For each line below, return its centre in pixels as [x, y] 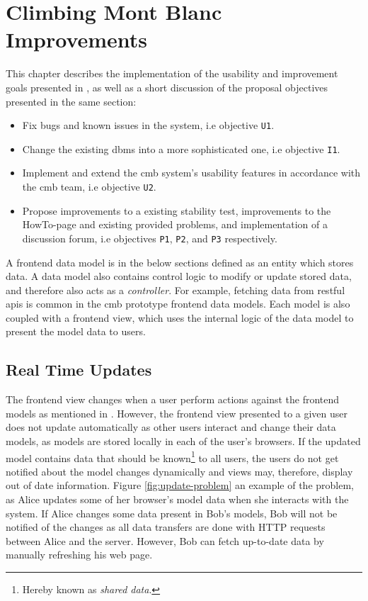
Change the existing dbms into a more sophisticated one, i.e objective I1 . [181, 148]
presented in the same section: [71, 101]
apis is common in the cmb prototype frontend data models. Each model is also [178, 304]
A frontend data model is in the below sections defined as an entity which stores [180, 262]
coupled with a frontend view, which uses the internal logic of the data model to [180, 317]
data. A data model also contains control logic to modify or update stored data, [179, 276]
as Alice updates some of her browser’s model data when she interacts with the [177, 499]
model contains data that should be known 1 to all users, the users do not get [172, 456]
